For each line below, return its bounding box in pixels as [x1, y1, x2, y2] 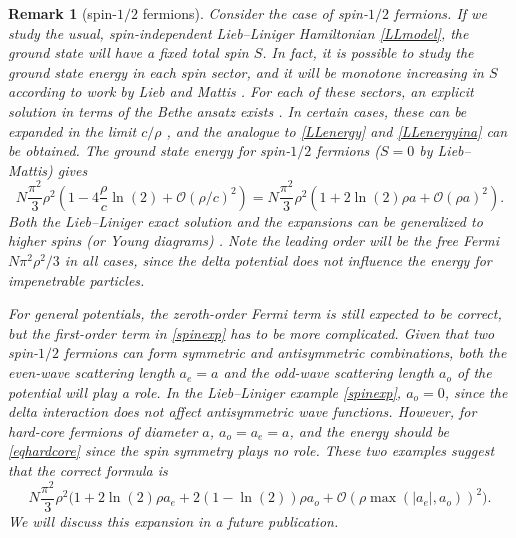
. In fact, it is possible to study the [262, 42, 474, 63]
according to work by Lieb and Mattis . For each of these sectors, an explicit [8, 81, 474, 102]
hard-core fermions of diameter [8, 420, 198, 441]
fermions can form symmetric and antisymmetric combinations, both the [64, 342, 507, 363]
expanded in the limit [8, 120, 137, 141]
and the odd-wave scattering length [223, 362, 434, 383]
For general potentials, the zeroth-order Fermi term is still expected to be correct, [8, 303, 502, 324]
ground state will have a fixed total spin [8, 42, 249, 63]
